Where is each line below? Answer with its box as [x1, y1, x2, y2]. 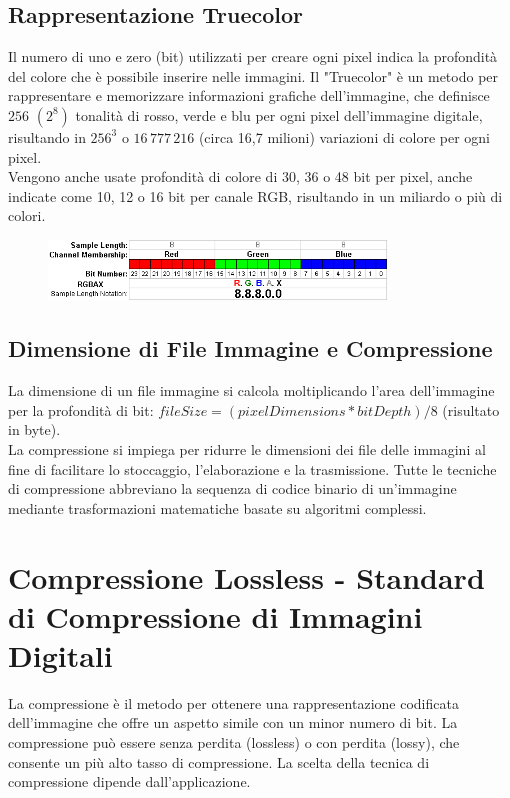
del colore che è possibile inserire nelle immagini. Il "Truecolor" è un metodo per [8, 65, 499, 86]
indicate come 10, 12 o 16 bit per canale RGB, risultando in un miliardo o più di [8, 185, 503, 206]
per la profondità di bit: [8, 399, 154, 420]
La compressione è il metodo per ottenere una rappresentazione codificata [8, 692, 459, 713]
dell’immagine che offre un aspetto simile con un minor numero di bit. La [8, 712, 458, 733]
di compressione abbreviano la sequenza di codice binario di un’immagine [8, 478, 457, 499]
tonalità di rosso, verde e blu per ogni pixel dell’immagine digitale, [75, 104, 483, 125]
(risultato [442, 399, 500, 420]
